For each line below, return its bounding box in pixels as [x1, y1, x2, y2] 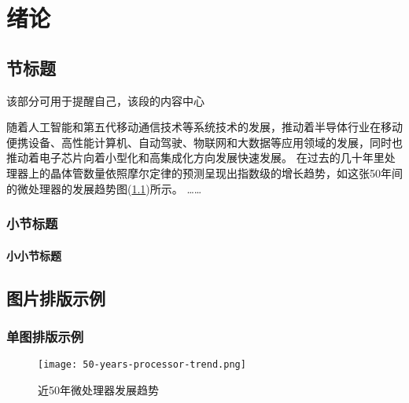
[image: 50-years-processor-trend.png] [38, 359, 246, 371]
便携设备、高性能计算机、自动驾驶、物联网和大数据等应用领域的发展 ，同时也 [6, 134, 403, 150]
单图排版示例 [6, 326, 84, 346]
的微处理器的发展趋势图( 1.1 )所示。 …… [6, 180, 202, 196]
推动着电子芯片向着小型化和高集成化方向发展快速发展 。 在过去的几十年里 [6, 149, 385, 166]
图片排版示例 [6, 285, 105, 310]
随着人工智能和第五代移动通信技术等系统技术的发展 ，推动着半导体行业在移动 [6, 119, 403, 135]
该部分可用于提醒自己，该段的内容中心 [6, 92, 204, 108]
